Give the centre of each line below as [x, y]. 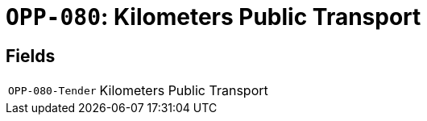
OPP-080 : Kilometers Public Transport [213, 17]
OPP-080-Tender [52, 90]
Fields [31, 56]
